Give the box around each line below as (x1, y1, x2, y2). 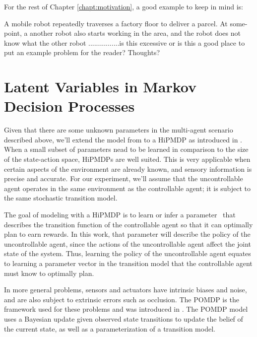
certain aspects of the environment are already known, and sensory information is (4, 163, 252, 174)
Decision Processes (4, 96, 135, 116)
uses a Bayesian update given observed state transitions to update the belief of (4, 313, 243, 324)
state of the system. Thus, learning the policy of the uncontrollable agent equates (4, 248, 251, 259)
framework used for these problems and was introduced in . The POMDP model (4, 304, 248, 314)
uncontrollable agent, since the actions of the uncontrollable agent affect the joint (4, 238, 252, 249)
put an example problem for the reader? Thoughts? (4, 47, 160, 58)
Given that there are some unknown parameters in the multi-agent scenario (4, 125, 233, 135)
